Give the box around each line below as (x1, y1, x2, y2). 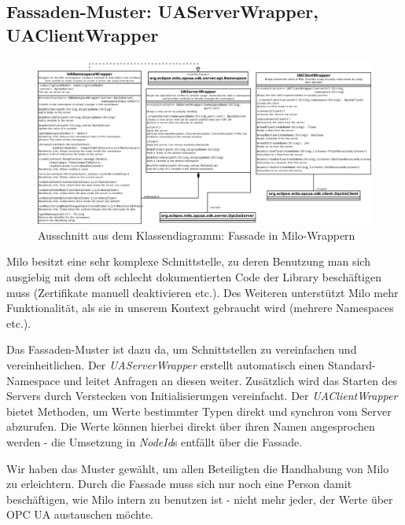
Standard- (327, 357, 376, 373)
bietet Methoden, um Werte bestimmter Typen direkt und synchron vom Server (6, 402, 392, 419)
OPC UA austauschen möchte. (6, 506, 153, 523)
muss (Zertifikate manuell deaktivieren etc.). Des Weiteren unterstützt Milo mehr (6, 284, 399, 300)
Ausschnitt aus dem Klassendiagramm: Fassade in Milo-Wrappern (38, 226, 355, 243)
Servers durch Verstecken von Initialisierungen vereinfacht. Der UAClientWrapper (6, 387, 398, 404)
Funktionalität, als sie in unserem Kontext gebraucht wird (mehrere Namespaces (6, 299, 394, 316)
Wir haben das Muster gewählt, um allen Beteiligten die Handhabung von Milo (6, 460, 389, 476)
